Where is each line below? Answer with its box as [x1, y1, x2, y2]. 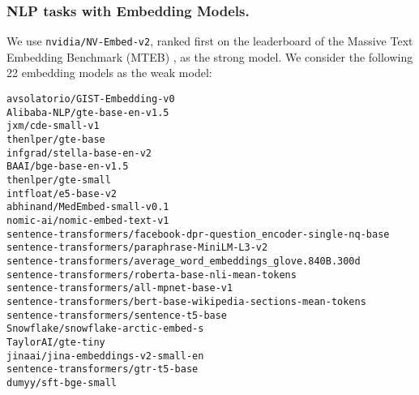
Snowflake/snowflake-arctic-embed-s [6, 323, 204, 335]
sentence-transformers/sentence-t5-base [6, 309, 228, 321]
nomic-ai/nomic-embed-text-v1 [6, 214, 169, 226]
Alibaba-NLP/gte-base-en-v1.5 [6, 106, 169, 118]
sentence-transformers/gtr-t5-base [6, 363, 199, 376]
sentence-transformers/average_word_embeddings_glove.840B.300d [6, 255, 361, 267]
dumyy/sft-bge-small [6, 376, 118, 389]
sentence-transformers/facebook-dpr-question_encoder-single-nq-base [6, 228, 390, 240]
